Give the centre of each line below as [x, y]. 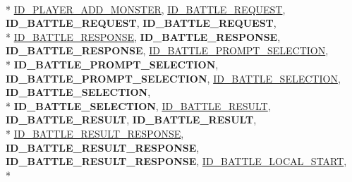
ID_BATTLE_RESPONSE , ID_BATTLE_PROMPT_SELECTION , [167, 50]
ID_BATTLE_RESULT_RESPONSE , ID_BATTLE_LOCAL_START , [176, 161]
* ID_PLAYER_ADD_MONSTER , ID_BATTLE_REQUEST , [146, 9]
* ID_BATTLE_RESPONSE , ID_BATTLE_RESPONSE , [143, 36]
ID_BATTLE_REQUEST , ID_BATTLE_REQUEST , [141, 23]
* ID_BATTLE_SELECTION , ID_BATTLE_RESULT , [138, 105]
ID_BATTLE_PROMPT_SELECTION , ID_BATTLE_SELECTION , [173, 78]
